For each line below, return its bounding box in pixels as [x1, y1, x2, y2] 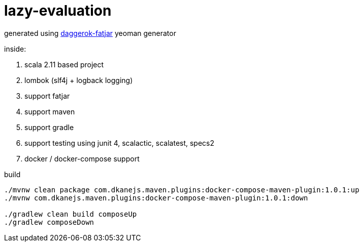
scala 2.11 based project [24, 60, 104, 69]
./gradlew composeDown [4, 218, 94, 226]
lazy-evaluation [4, 2, 112, 19]
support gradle [24, 122, 74, 132]
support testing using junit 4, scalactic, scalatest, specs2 [24, 138, 215, 147]
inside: [4, 44, 26, 53]
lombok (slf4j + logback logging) [24, 75, 133, 85]
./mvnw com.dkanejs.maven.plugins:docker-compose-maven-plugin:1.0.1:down [4, 193, 308, 202]
